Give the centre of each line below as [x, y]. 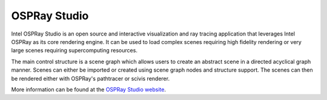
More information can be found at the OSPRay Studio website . [89, 89]
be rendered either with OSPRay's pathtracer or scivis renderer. [90, 78]
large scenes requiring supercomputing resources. [74, 51]
